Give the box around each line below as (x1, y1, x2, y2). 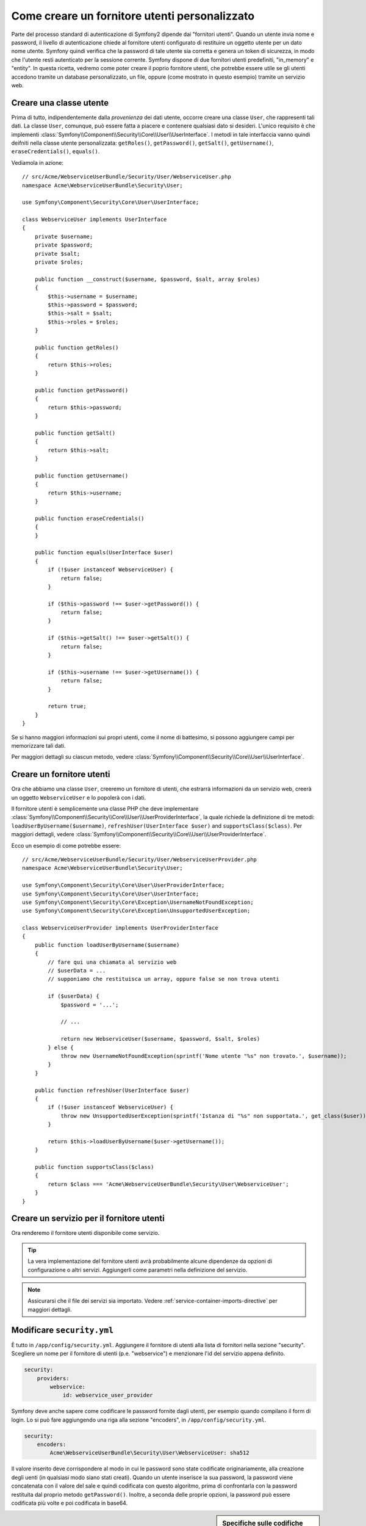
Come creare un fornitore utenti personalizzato (11, 9, 255, 23)
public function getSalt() (34, 429, 116, 436)
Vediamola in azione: (11, 159, 64, 166)
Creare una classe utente (11, 98, 109, 108)
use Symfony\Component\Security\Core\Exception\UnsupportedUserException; (22, 907, 251, 914)
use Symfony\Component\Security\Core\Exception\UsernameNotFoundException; (22, 899, 254, 906)
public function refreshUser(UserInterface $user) (34, 1087, 190, 1094)
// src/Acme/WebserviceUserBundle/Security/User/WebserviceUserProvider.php (22, 856, 257, 863)
